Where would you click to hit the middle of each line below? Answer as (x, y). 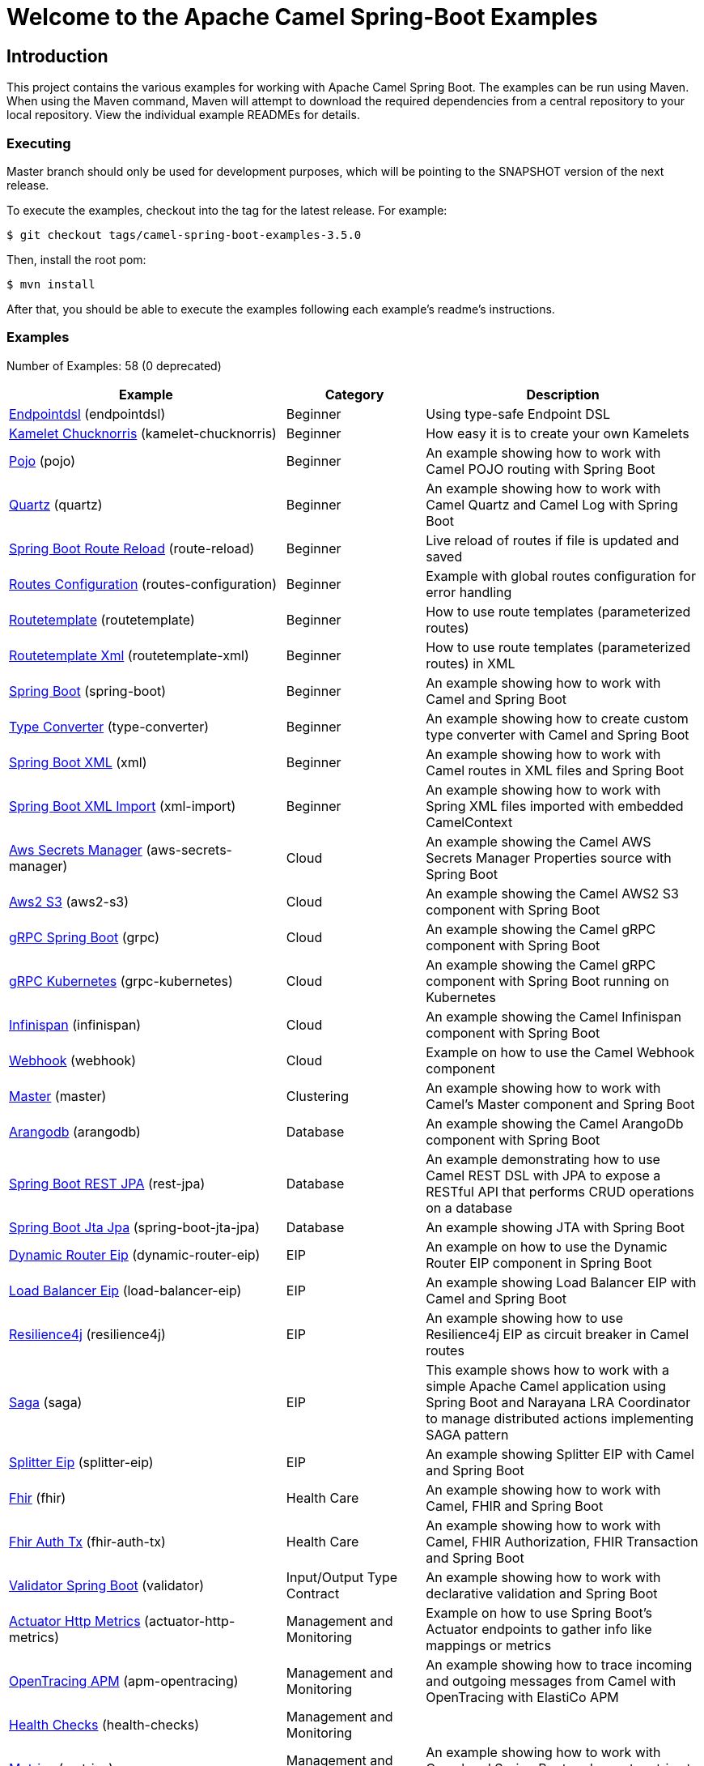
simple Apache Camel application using (546, 1386)
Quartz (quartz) (56, 504)
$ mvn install (51, 284)
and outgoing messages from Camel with (551, 1681)
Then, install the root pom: (76, 259)
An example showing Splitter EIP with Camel (560, 1454)
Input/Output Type (342, 1577)
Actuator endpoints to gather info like (539, 1629)
